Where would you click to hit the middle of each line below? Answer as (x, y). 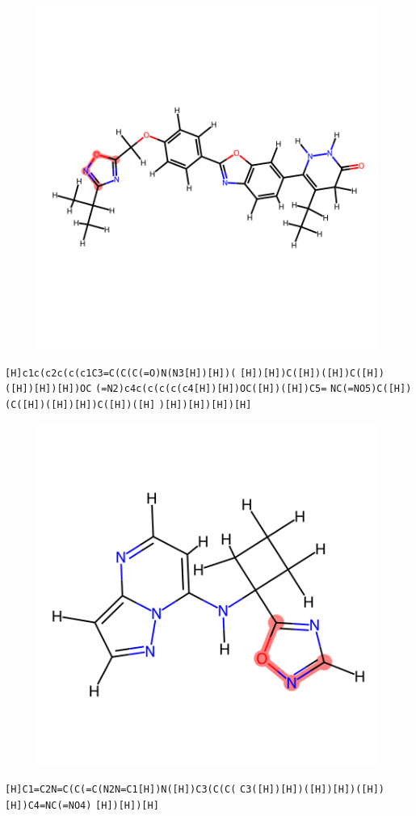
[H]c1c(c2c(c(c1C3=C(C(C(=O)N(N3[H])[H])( (121, 373)
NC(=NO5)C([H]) (371, 389)
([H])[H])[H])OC (48, 389)
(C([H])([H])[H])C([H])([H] (80, 404)
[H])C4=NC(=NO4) (48, 805)
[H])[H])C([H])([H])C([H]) (313, 373)
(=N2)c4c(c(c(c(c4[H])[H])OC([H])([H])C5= (211, 389)
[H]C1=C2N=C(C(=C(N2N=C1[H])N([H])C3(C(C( (121, 790)
